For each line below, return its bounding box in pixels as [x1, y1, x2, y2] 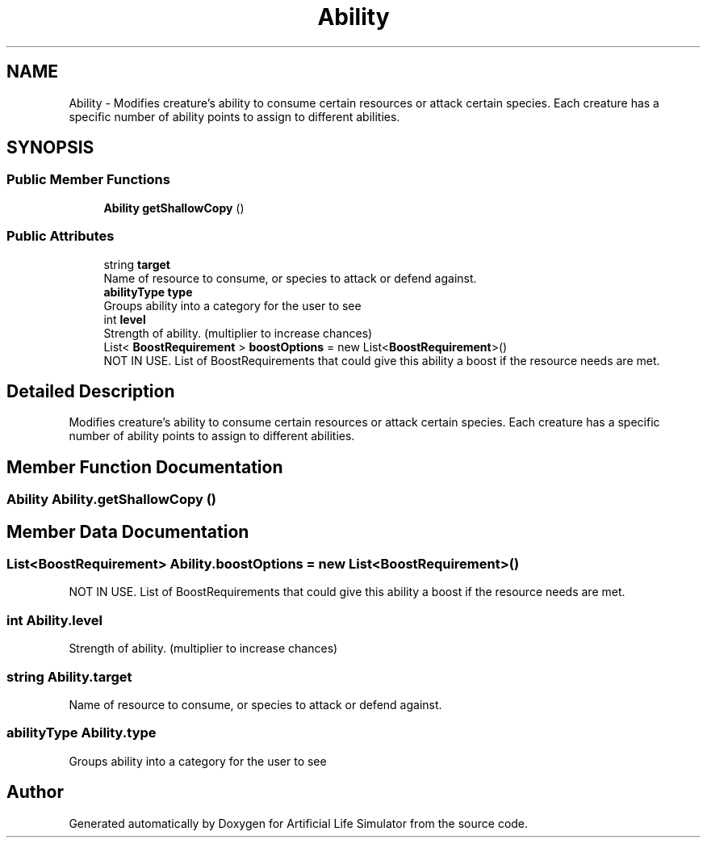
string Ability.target [6, 668, 132, 685]
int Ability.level [6, 611, 102, 628]
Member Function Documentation [6, 456, 283, 477]
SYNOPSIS [6, 137, 94, 158]
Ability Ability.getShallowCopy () [6, 491, 217, 508]
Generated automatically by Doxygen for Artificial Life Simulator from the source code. [69, 816, 529, 830]
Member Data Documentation [6, 521, 249, 542]
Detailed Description [6, 380, 175, 401]
